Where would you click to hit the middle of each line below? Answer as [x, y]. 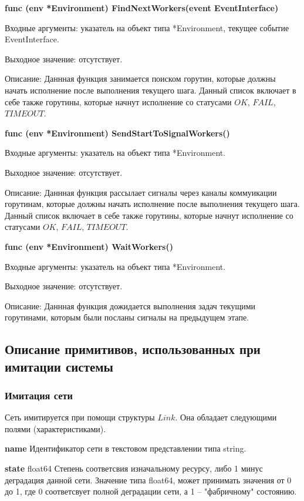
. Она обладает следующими [226, 417]
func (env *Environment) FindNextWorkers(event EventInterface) [142, 8]
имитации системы [59, 366]
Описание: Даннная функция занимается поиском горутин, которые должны [140, 79]
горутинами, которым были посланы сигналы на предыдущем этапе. [127, 317]
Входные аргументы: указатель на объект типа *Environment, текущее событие [147, 27]
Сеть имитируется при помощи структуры [80, 417]
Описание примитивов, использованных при [133, 349]
